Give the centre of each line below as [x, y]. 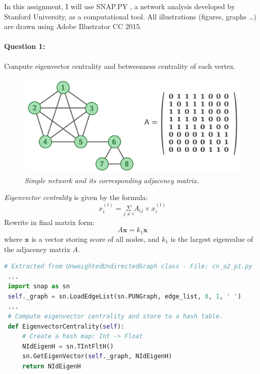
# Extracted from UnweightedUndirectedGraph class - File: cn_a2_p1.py [128, 267]
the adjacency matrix [37, 249]
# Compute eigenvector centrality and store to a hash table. [115, 317]
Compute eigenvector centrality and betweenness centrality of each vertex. [120, 66]
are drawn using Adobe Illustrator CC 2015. [73, 26]
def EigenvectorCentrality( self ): [66, 326]
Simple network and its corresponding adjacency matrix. [112, 180]
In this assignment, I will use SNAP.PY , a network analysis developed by [120, 6]
